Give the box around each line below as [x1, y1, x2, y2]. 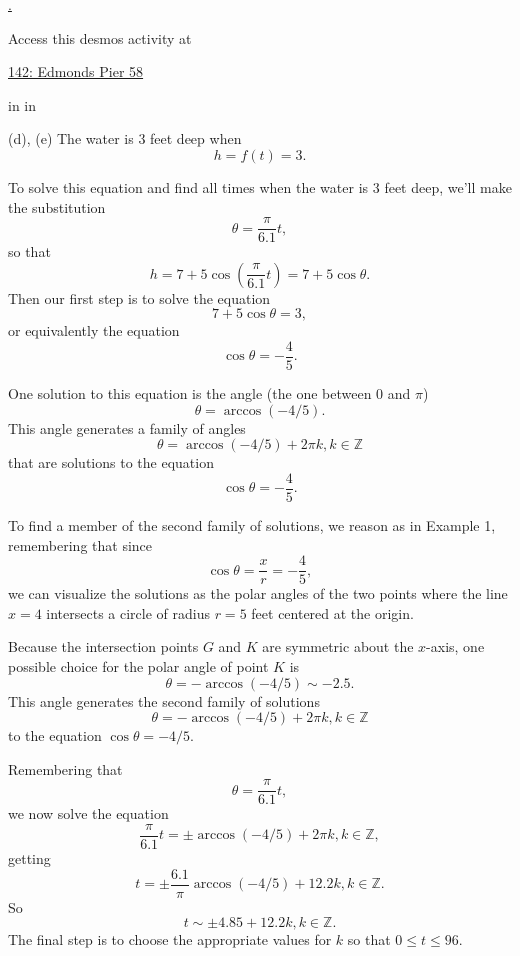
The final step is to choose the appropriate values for [8, 929, 332, 950]
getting [8, 848, 51, 869]
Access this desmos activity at [8, 27, 192, 48]
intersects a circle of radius [46, 602, 210, 623]
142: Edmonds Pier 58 [8, 61, 144, 82]
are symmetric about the [262, 636, 414, 657]
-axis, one [426, 636, 485, 657]
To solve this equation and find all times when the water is [8, 176, 369, 197]
